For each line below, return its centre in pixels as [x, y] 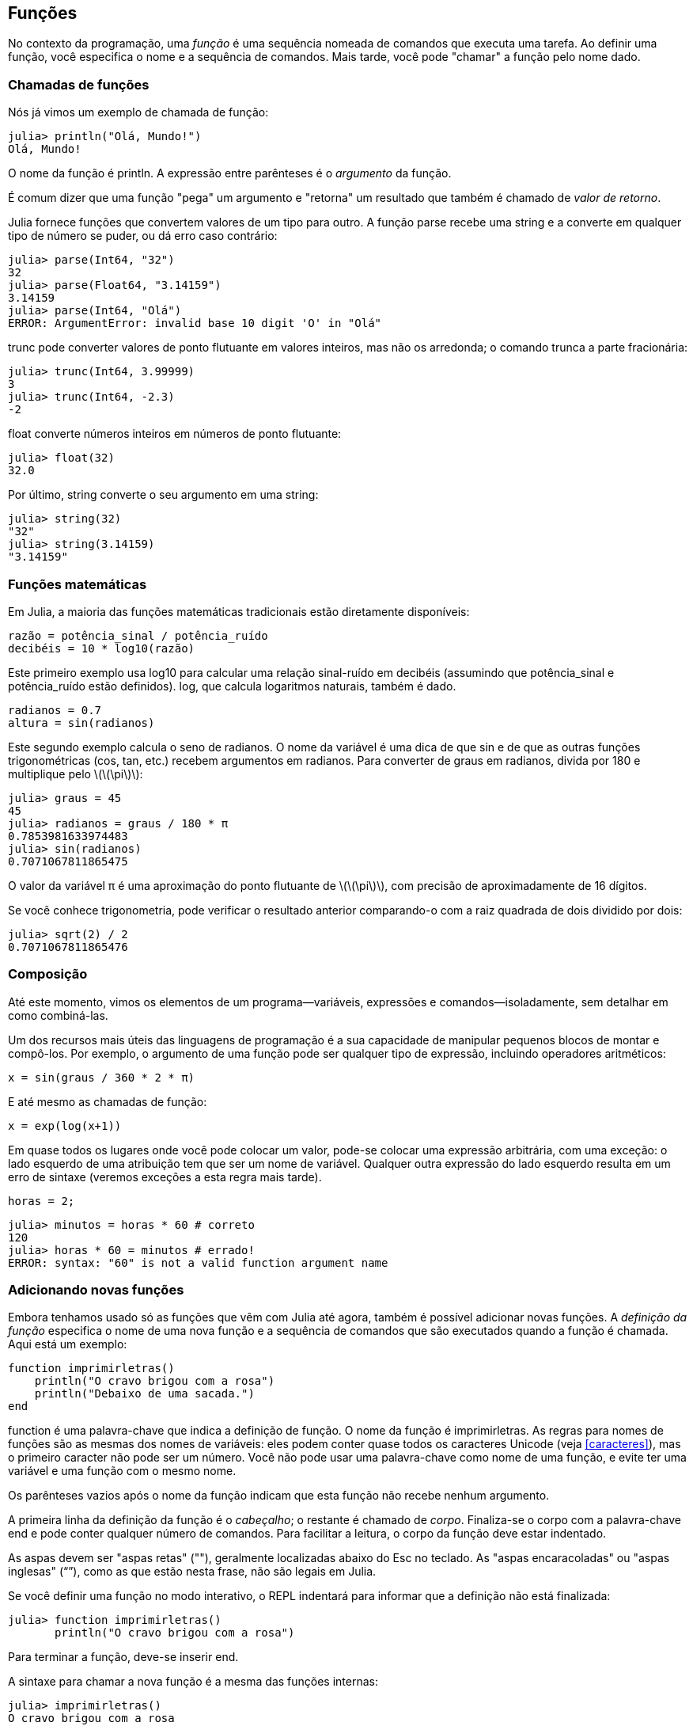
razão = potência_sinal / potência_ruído [138, 635]
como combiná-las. [58, 1015]
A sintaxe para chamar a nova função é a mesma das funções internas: [193, 1682]
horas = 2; [42, 1201]
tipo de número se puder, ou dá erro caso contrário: [143, 236]
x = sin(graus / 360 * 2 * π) [102, 1077]
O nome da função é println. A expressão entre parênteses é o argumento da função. [230, 173]
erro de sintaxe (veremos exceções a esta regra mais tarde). [165, 1177]
